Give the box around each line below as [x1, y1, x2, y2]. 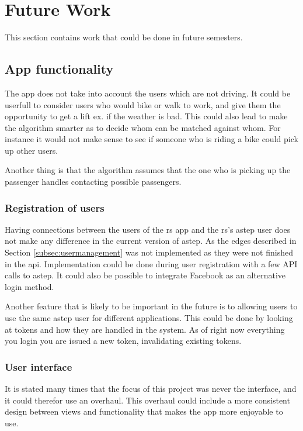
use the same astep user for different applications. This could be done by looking [5, 312, 293, 324]
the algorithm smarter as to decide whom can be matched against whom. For [5, 121, 281, 133]
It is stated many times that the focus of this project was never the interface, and [5, 382, 297, 395]
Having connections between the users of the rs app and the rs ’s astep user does [5, 223, 291, 235]
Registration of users [5, 200, 105, 215]
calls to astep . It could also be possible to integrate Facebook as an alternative [5, 269, 285, 281]
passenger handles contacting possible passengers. [5, 175, 182, 188]
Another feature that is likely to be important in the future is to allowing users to [5, 300, 298, 312]
